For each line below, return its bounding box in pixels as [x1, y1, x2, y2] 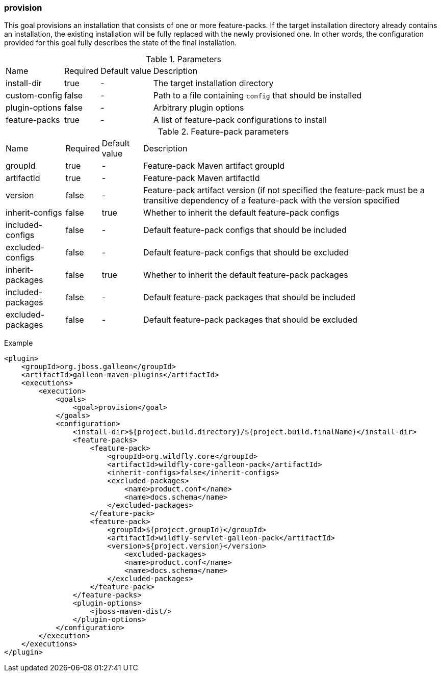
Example [4, 339, 33, 348]
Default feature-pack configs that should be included [143, 225, 347, 236]
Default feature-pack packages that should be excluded [143, 315, 358, 325]
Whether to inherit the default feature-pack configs [143, 207, 340, 218]
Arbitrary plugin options [153, 102, 244, 113]
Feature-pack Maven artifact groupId [143, 161, 285, 171]
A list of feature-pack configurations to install [153, 115, 327, 125]
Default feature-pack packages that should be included [143, 292, 356, 303]
